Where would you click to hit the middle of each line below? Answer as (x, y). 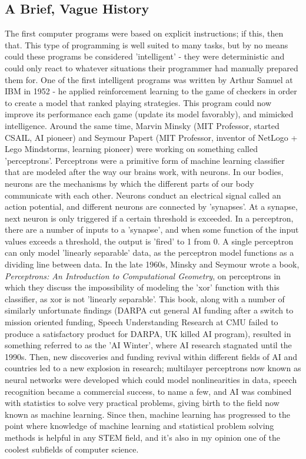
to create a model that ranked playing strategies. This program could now (138, 102)
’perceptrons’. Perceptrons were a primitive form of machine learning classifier (145, 160)
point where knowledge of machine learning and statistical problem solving (139, 426)
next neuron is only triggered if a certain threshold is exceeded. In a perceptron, (149, 218)
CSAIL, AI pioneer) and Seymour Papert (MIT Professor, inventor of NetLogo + (151, 137)
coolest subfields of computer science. (72, 449)
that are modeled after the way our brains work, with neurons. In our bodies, (144, 172)
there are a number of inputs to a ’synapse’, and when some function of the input (152, 229)
